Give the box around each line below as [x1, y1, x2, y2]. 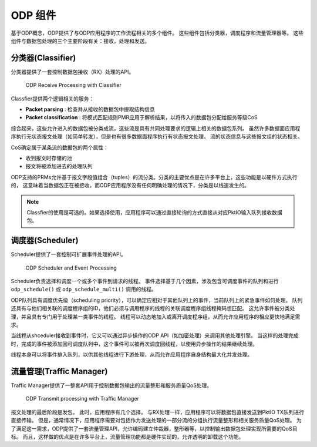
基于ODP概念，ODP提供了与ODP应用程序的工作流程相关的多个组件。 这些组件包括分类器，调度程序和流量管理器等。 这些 [11, 29, 304, 36]
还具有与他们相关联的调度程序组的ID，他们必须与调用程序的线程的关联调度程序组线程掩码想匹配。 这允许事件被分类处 [11, 305, 295, 312]
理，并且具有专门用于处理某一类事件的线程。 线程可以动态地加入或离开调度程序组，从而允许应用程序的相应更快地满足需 [11, 313, 301, 320]
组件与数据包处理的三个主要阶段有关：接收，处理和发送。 [11, 37, 150, 44]
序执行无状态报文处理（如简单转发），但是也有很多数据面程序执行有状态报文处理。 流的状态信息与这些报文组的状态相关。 [11, 133, 303, 140]
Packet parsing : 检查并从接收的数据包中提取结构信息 [25, 106, 155, 113]
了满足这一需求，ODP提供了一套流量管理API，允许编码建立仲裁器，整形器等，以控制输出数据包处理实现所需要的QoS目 [11, 425, 298, 432]
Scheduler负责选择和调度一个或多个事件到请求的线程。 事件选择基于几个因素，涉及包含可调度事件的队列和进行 [11, 278, 279, 284]
